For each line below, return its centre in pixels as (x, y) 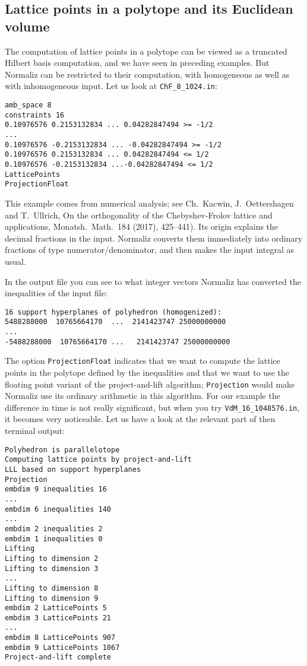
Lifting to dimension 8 (52, 588)
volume (27, 26)
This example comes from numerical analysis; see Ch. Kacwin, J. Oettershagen (149, 203)
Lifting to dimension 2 (52, 558)
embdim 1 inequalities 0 (54, 539)
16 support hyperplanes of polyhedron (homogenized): (113, 312)
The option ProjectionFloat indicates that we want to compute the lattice (143, 361)
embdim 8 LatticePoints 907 (60, 638)
